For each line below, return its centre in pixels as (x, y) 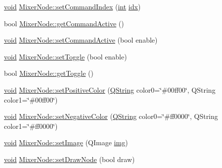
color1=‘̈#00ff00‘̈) (31, 99)
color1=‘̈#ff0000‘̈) (31, 126)
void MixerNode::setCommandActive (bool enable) (81, 40)
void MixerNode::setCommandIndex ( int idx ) (72, 6)
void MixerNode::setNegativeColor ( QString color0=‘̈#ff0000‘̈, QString (111, 116)
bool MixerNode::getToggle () (49, 73)
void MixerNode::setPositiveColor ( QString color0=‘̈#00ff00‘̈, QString (110, 89)
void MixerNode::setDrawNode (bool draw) (69, 159)
